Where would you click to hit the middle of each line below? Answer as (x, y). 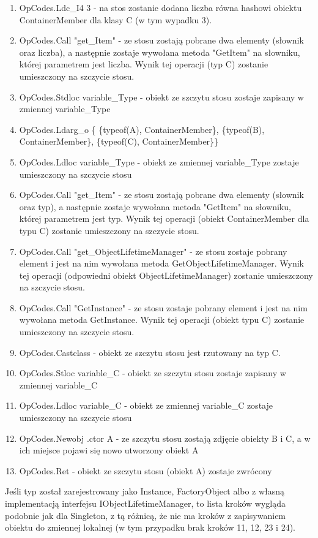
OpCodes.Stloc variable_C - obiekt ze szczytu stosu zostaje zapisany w (153, 373)
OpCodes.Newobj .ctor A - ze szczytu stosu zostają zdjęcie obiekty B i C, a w (165, 438)
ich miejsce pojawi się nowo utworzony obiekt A (109, 450)
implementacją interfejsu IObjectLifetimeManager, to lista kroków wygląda (145, 503)
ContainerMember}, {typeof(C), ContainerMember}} (119, 141)
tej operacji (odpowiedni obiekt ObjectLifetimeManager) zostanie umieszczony (166, 275)
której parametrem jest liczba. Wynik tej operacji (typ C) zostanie (144, 64)
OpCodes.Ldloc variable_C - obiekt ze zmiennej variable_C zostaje (146, 405)
